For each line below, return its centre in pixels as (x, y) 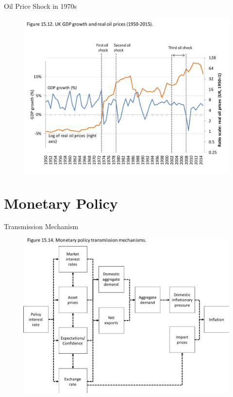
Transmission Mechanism (41, 226)
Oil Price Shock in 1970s (41, 6)
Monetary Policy (61, 203)
